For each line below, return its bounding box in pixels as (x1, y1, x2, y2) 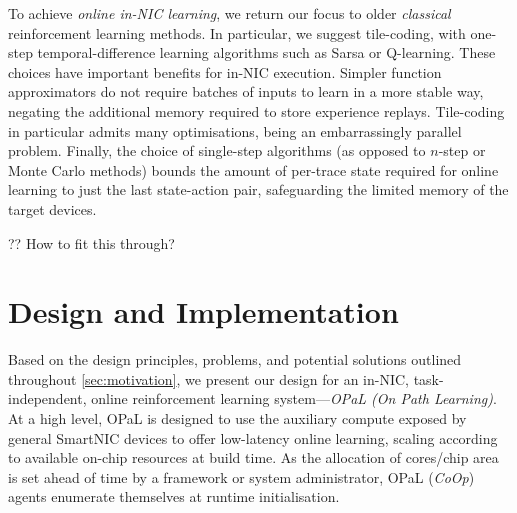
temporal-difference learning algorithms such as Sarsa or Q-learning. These (37, 42, 496, 63)
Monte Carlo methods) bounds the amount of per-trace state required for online (8, 159, 499, 180)
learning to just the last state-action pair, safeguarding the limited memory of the (8, 179, 509, 200)
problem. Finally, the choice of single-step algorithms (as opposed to (8, 140, 426, 161)
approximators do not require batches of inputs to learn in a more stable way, (8, 81, 484, 102)
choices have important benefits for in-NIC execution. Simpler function (8, 61, 442, 82)
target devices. (8, 198, 97, 219)
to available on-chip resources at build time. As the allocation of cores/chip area (8, 447, 499, 468)
